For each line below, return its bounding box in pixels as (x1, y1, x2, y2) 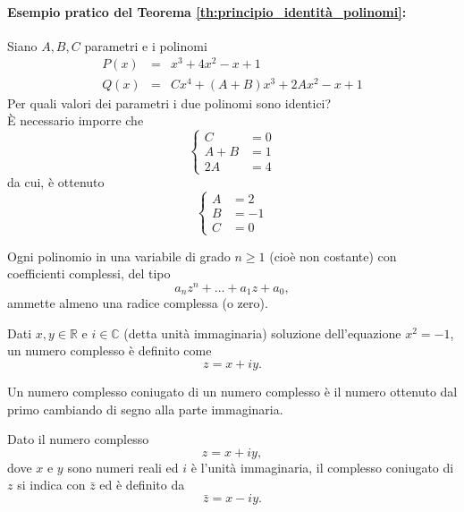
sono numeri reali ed (67, 457, 179, 476)
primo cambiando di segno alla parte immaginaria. (7, 399, 283, 418)
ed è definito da (99, 475, 185, 494)
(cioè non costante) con (269, 246, 397, 265)
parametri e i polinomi (84, 36, 207, 55)
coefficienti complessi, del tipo (7, 264, 171, 283)
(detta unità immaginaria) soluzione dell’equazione (123, 323, 401, 342)
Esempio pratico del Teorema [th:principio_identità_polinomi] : (7, 2, 407, 21)
